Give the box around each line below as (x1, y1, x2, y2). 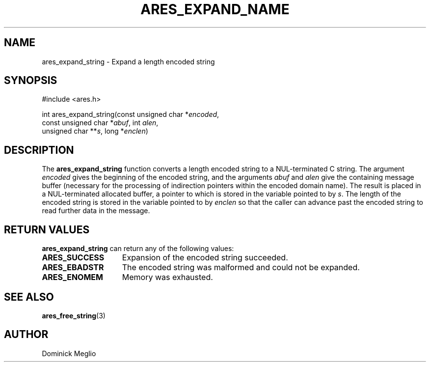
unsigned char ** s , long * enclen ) (42, 127, 148, 136)
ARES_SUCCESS (42, 253, 105, 263)
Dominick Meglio (42, 349, 96, 358)
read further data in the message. (42, 206, 150, 215)
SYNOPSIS (4, 74, 57, 87)
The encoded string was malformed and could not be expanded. (122, 262, 360, 273)
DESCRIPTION (4, 143, 74, 156)
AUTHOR (4, 328, 49, 341)
